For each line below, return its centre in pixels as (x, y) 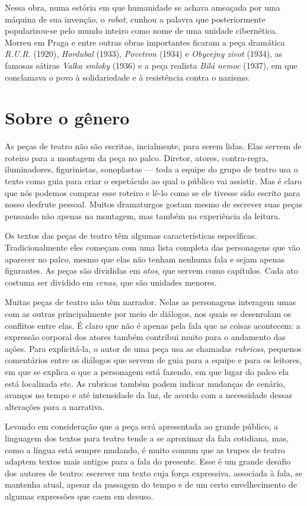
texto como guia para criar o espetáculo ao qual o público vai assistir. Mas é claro (153, 181)
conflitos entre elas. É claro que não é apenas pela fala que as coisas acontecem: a (153, 325)
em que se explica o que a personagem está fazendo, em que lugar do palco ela (147, 371)
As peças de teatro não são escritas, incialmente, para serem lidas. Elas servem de (153, 146)
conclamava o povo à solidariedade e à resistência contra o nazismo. (127, 77)
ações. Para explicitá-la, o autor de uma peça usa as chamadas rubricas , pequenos (153, 348)
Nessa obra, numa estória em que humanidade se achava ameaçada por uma (143, 7)
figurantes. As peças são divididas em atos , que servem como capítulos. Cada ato (151, 270)
